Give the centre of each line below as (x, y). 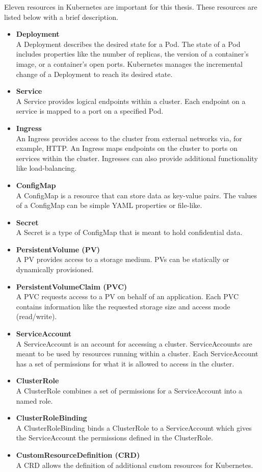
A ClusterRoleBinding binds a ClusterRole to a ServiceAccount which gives (134, 427)
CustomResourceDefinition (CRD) (78, 454)
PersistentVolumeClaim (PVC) (72, 286)
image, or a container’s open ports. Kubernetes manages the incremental (129, 63)
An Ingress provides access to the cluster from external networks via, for (129, 138)
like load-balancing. (46, 168)
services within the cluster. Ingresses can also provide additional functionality (137, 158)
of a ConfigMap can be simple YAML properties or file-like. (109, 205)
